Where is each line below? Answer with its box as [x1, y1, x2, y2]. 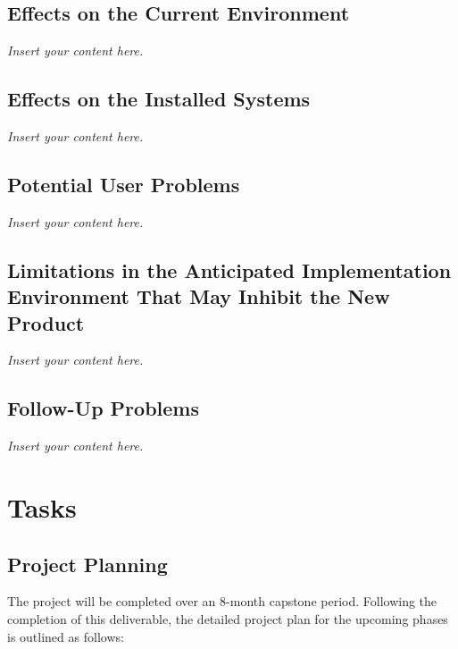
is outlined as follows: [7, 627, 124, 645]
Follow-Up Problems [7, 394, 199, 422]
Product [7, 308, 85, 336]
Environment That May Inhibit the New [7, 282, 390, 310]
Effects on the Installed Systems [7, 85, 311, 113]
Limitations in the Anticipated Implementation [7, 256, 452, 283]
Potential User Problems [7, 170, 240, 198]
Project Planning [7, 550, 168, 577]
